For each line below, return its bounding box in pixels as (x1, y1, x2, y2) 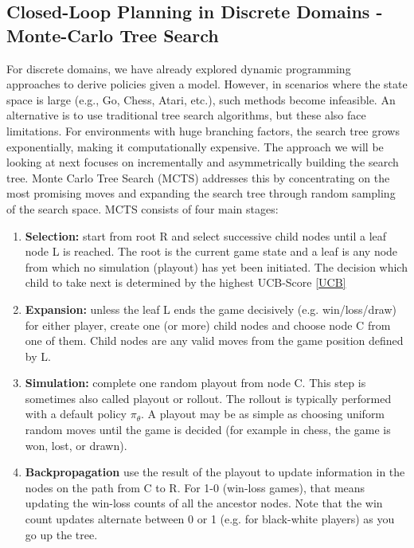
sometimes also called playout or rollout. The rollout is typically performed (25, 389, 392, 406)
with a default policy (25, 405, 127, 422)
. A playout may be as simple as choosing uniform (141, 405, 385, 422)
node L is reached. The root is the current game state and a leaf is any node (25, 243, 398, 260)
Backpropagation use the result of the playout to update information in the (25, 464, 405, 480)
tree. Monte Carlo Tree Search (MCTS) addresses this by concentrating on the (6, 169, 390, 186)
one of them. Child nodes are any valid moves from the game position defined (25, 332, 404, 349)
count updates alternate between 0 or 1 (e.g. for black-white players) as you (25, 511, 395, 527)
